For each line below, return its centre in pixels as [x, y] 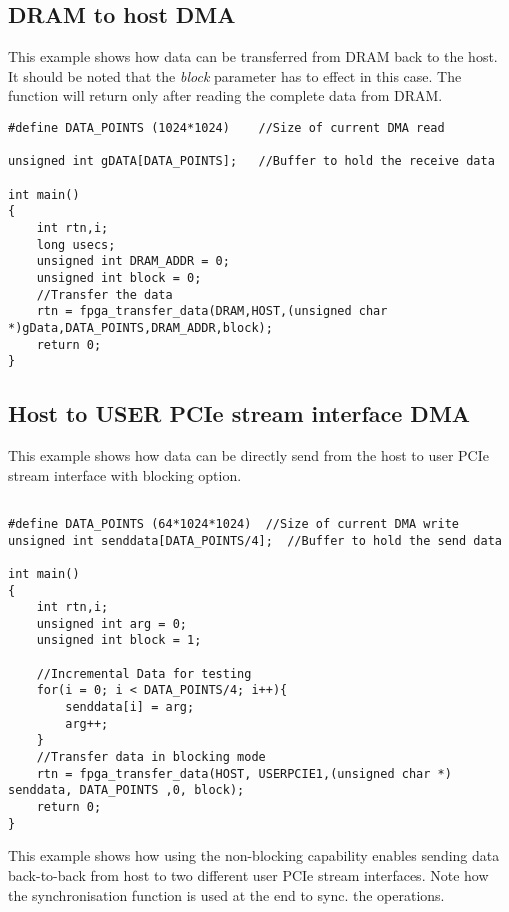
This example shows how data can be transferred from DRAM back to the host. [253, 56]
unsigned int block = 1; [119, 640]
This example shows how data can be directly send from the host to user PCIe [248, 455]
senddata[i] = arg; [130, 707]
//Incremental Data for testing [144, 673]
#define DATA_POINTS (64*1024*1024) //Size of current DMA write [234, 523]
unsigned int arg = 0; [111, 623]
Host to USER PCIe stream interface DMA [239, 413]
